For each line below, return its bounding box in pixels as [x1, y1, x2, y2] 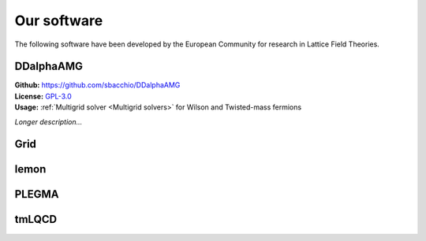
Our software [14, 12, 103, 29]
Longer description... [14, 117, 83, 126]
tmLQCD [14, 213, 58, 226]
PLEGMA [14, 187, 59, 201]
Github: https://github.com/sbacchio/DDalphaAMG [14, 80, 181, 90]
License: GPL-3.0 [14, 91, 73, 101]
